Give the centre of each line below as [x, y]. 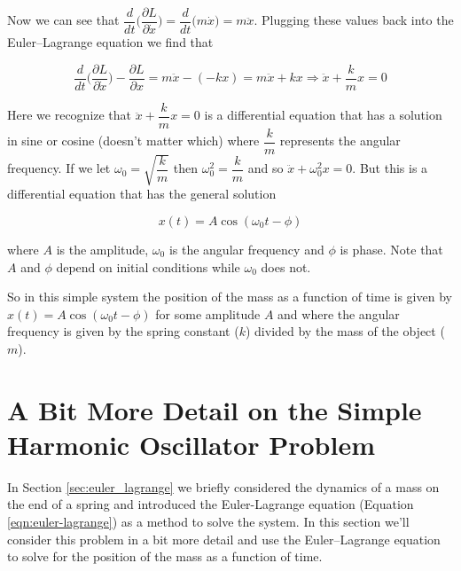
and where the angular [339, 313]
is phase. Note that [391, 249]
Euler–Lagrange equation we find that [110, 42]
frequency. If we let [59, 168]
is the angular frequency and [246, 249]
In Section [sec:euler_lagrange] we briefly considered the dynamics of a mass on [223, 486]
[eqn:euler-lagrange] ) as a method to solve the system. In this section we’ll [208, 522]
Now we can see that [63, 20]
